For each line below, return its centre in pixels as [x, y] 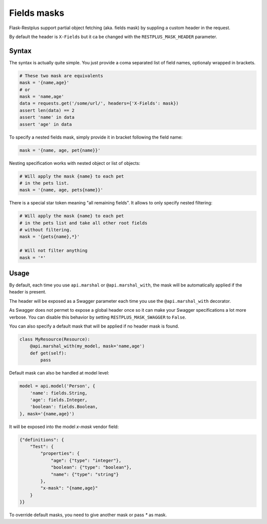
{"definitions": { [42, 440]
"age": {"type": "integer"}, [86, 460]
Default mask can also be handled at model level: [59, 373]
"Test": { [42, 447]
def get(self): [48, 353]
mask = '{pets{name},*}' [50, 237]
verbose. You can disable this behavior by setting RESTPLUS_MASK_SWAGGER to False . [98, 317]
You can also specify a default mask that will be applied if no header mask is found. [94, 326]
